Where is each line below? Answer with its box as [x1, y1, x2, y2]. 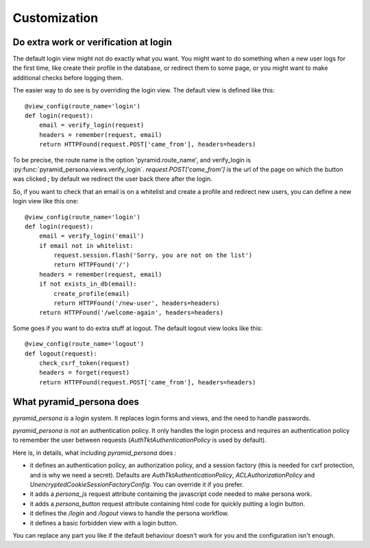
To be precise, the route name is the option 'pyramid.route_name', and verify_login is [12, 155, 251, 164]
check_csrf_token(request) [38, 360, 130, 366]
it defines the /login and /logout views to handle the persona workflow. [29, 509, 230, 517]
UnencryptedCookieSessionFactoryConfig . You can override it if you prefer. [29, 480, 244, 489]
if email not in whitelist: [38, 242, 134, 249]
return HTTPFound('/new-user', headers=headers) [53, 299, 221, 308]
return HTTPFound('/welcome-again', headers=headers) [38, 309, 224, 316]
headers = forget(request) [38, 369, 130, 377]
